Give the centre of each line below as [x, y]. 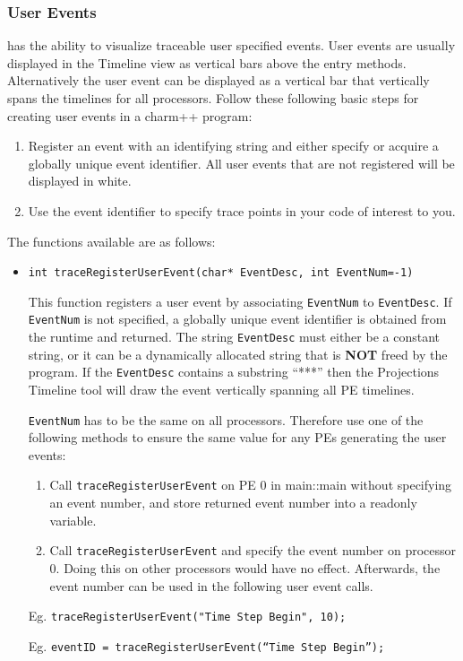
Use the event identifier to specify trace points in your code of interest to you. [242, 210]
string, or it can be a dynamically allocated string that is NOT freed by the [238, 354]
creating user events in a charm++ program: [130, 115]
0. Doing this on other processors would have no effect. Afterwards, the [245, 567]
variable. [73, 520]
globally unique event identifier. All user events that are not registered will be [241, 163]
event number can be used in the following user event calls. [211, 585]
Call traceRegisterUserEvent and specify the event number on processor [253, 550]
